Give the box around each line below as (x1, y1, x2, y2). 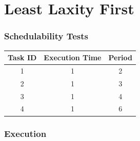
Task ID (8, 52, 37, 63)
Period (108, 52, 132, 63)
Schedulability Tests (4, 30, 89, 42)
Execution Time (44, 52, 102, 63)
